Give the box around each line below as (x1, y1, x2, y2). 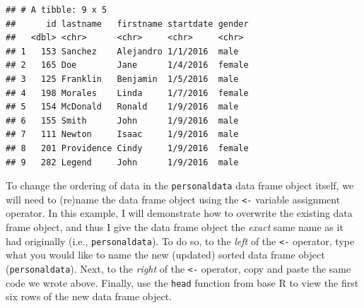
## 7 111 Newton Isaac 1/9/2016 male (6, 129, 239, 140)
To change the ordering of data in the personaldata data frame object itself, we (6, 178, 354, 193)
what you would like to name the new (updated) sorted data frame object (6, 247, 325, 262)
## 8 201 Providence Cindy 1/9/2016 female (6, 143, 249, 153)
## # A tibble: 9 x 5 (6, 5, 107, 15)
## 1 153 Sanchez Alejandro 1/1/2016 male (6, 46, 239, 57)
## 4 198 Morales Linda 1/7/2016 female (6, 88, 249, 98)
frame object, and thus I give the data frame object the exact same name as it (6, 220, 344, 235)
